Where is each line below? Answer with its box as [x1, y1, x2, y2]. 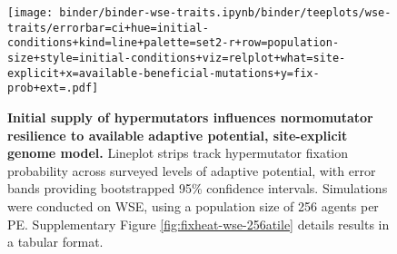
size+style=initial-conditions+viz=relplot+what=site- [7, 51, 346, 64]
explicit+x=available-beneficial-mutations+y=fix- [7, 66, 320, 80]
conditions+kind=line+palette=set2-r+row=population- [7, 36, 340, 50]
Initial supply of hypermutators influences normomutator [7, 107, 373, 126]
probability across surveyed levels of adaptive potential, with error [7, 161, 376, 180]
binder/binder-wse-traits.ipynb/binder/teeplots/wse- [59, 6, 392, 19]
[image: [7, 6, 54, 19]
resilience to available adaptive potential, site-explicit [7, 125, 348, 144]
